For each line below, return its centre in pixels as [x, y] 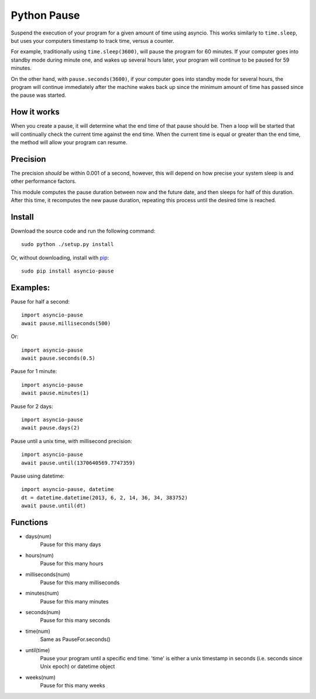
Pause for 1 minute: [34, 371]
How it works [35, 112]
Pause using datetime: [37, 476]
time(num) [38, 631]
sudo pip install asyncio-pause [68, 271]
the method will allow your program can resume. [69, 142]
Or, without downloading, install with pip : [60, 257]
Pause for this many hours [72, 564]
